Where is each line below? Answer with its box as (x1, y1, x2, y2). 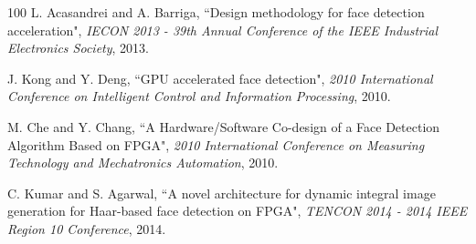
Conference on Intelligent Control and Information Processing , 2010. (7, 86, 391, 106)
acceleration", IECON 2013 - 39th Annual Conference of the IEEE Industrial (7, 20, 439, 39)
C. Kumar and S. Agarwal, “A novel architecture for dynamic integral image (7, 183, 436, 202)
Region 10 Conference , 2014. (7, 219, 166, 238)
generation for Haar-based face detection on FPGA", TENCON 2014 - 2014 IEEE (7, 201, 468, 220)
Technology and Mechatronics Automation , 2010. (7, 153, 279, 172)
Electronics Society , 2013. (7, 38, 149, 57)
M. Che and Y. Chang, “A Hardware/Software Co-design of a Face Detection (7, 117, 440, 136)
